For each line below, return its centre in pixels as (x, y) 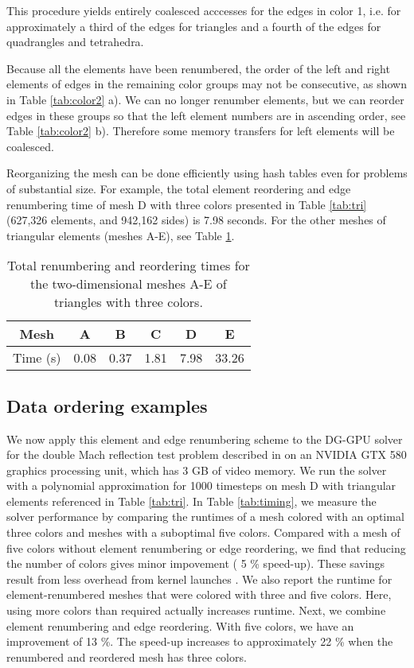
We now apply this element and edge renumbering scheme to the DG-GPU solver (205, 439)
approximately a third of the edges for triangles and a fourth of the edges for (194, 26)
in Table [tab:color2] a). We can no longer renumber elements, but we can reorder (205, 99)
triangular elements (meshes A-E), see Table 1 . (121, 235)
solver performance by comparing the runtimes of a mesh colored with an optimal (205, 517)
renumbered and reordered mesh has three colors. (127, 656)
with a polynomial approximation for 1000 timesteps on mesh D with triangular (201, 485)
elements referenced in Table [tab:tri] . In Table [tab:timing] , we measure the (191, 501)
